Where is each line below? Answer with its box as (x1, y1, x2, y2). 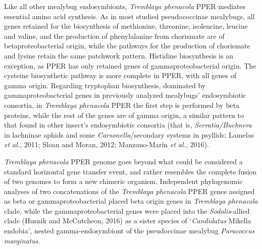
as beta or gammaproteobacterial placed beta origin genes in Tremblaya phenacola (4, 196, 258, 206)
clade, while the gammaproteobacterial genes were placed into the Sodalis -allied (4, 205, 250, 216)
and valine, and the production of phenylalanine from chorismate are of (4, 30, 225, 41)
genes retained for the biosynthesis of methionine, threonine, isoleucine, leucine (4, 21, 248, 31)
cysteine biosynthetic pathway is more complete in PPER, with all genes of (4, 70, 236, 81)
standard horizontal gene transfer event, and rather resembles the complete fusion (4, 166, 257, 176)
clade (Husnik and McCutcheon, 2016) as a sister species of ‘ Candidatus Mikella (4, 215, 251, 226)
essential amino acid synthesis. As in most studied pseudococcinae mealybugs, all (4, 11, 255, 21)
